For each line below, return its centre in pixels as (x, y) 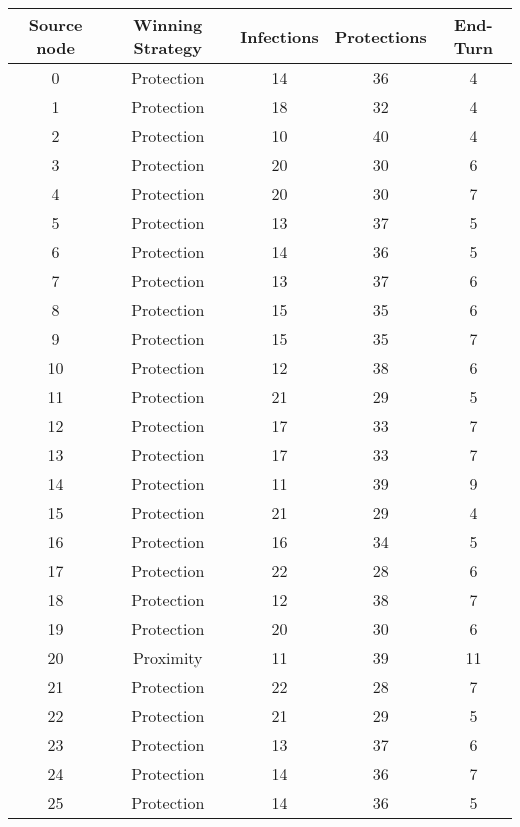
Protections (380, 36)
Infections (279, 36)
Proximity (167, 657)
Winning (168, 24)
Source (55, 24)
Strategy (167, 47)
